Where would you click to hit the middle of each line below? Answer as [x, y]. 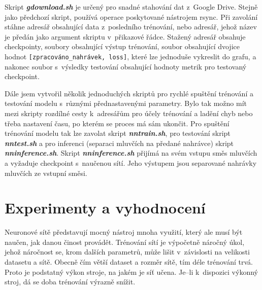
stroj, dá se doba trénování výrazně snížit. [70, 282]
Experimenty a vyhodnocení [105, 208]
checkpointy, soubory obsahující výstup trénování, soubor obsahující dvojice [122, 46]
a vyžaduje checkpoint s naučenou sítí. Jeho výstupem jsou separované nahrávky [131, 162]
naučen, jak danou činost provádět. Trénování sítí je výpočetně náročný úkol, [125, 242]
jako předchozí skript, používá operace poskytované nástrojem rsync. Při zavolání [131, 16]
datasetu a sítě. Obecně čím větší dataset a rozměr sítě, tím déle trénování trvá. [129, 262]
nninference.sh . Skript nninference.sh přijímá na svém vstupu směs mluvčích [131, 153]
